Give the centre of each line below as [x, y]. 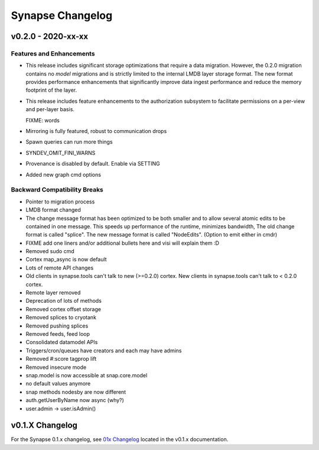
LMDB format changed [53, 210]
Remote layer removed [53, 293]
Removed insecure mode [56, 367]
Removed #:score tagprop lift [61, 359]
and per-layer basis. [50, 109]
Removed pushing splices [57, 326]
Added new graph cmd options [64, 174]
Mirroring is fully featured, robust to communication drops [96, 131]
